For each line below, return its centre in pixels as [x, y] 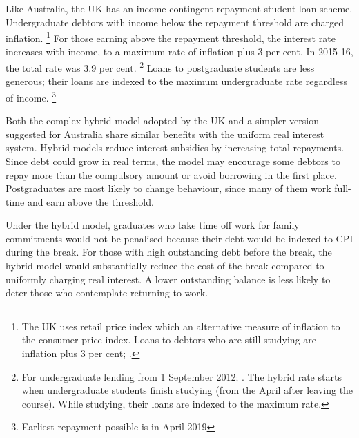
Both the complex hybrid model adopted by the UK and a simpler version [162, 121]
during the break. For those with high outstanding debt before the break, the [169, 252]
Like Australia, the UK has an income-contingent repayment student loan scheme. [179, 8]
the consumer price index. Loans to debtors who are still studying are [169, 340]
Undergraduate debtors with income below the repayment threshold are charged [175, 22]
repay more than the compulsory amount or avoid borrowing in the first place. [171, 174]
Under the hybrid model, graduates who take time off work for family [153, 225]
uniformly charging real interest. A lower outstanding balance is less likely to [168, 279]
